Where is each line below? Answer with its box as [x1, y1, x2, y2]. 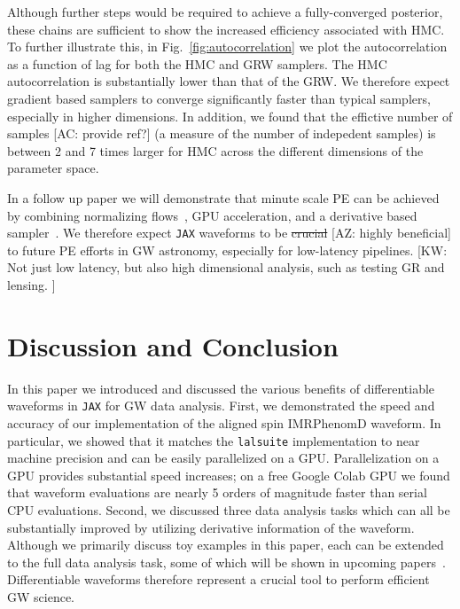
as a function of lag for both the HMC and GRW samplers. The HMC [7, 54, 387, 73]
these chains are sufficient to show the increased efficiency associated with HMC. [7, 20, 445, 38]
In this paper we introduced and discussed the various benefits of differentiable [7, 379, 435, 397]
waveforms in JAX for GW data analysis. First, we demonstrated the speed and [7, 396, 435, 415]
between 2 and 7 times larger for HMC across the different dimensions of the [7, 141, 424, 160]
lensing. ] [7, 275, 56, 293]
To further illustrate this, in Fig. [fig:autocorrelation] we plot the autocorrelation [7, 37, 448, 56]
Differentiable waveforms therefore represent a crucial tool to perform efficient [7, 570, 430, 589]
